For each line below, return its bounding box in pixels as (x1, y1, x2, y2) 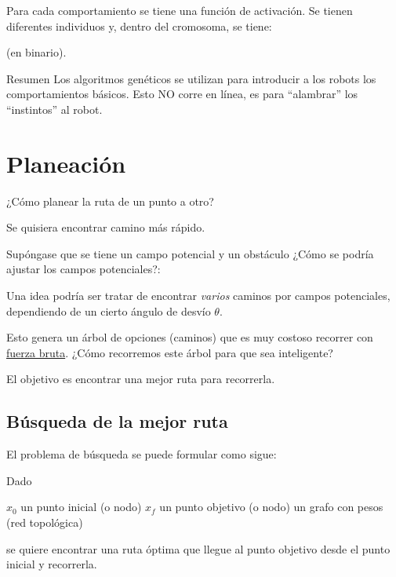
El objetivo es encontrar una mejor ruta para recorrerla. (6, 371, 275, 387)
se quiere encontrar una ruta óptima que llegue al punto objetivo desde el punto (6, 540, 391, 557)
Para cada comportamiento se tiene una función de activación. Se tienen (6, 2, 353, 18)
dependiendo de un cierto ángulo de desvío (6, 302, 211, 319)
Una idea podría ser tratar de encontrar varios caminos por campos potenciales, (6, 287, 391, 304)
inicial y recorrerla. (6, 556, 97, 572)
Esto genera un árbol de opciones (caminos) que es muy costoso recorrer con (6, 329, 373, 345)
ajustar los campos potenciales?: (6, 261, 161, 277)
